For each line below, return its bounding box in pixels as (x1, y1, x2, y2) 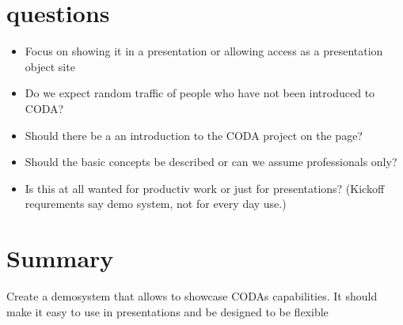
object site (25, 58, 75, 74)
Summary (6, 242, 114, 274)
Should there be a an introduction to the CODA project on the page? (25, 127, 363, 143)
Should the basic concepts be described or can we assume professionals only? (25, 153, 397, 170)
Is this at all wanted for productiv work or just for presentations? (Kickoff (25, 180, 385, 196)
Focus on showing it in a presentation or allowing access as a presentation (25, 43, 383, 59)
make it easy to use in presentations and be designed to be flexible (6, 303, 329, 319)
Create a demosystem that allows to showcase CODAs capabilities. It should (6, 288, 378, 304)
